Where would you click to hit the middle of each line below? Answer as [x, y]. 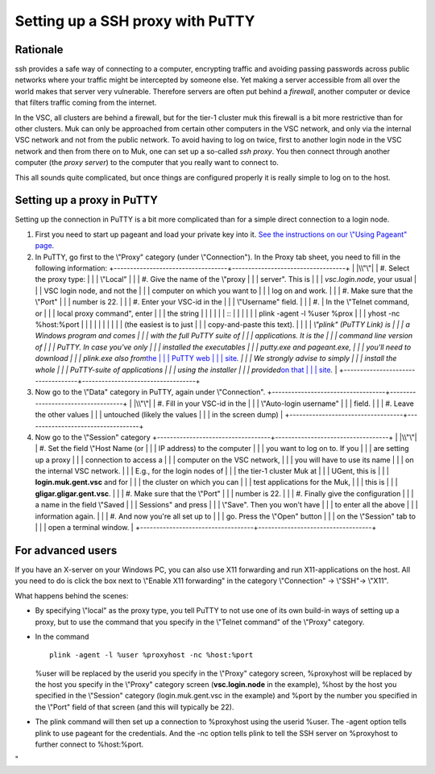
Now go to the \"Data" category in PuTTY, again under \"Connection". [150, 392]
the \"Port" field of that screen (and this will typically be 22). [135, 707]
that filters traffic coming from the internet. [86, 103]
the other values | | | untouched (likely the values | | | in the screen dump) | [159, 415]
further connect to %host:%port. [89, 744]
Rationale [39, 50]
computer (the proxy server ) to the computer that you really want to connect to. [147, 163]
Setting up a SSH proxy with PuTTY [135, 21]
